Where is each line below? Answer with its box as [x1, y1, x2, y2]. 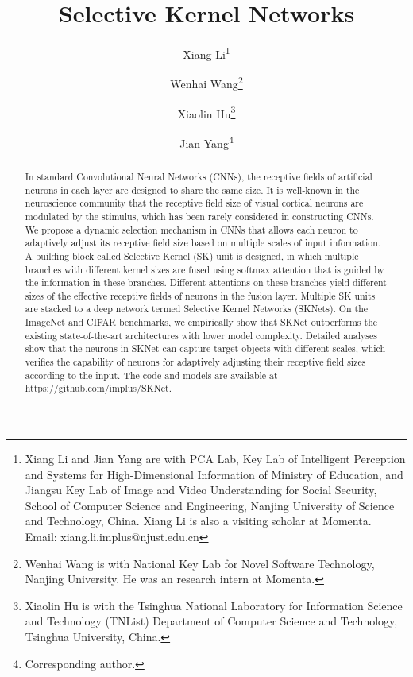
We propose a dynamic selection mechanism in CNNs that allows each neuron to [25, 222, 358, 236]
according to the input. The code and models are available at [25, 368, 278, 381]
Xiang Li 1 [183, 44, 230, 62]
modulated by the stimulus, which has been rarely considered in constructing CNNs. [25, 209, 374, 222]
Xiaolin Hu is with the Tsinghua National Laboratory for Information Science [25, 597, 403, 613]
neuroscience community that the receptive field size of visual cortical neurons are [25, 196, 364, 210]
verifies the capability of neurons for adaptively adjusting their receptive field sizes [25, 355, 366, 369]
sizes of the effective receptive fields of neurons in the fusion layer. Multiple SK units [25, 288, 376, 302]
